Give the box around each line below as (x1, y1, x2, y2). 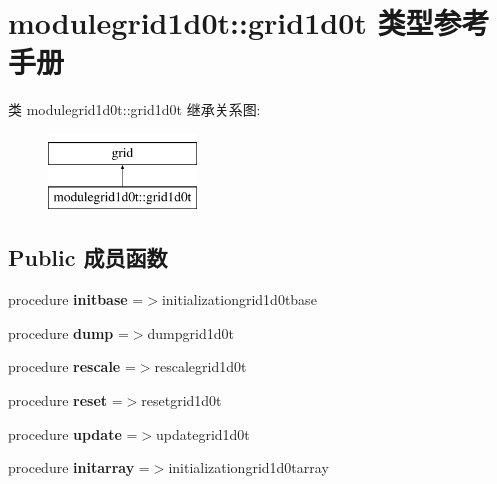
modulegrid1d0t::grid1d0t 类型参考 (8, 2, 490, 43)
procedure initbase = (8, 289, 144, 310)
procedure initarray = (8, 457, 150, 478)
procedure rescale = (8, 356, 136, 377)
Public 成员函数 (8, 242, 168, 273)
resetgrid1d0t (141, 390, 222, 411)
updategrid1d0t (156, 423, 250, 444)
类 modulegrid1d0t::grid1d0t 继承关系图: (8, 99, 261, 120)
